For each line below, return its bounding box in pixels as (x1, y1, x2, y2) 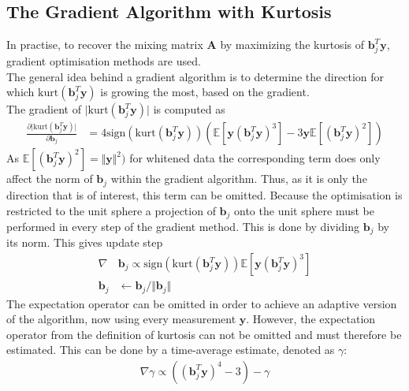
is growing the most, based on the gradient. (100, 84, 310, 100)
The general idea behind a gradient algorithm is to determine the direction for (6, 68, 385, 84)
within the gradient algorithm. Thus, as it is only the (110, 170, 367, 187)
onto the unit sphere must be (234, 202, 374, 218)
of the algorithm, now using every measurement (6, 311, 236, 327)
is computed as (153, 101, 225, 117)
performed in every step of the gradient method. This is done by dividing (6, 218, 360, 234)
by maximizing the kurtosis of (220, 36, 364, 53)
